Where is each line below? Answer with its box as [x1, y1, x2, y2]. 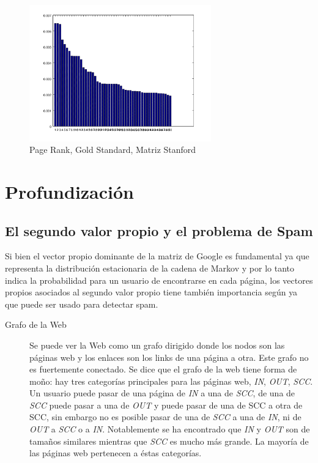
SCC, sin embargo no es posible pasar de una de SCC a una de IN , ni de [29, 410, 301, 423]
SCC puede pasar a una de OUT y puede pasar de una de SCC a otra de [29, 398, 303, 411]
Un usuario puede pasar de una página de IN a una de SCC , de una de [29, 387, 295, 399]
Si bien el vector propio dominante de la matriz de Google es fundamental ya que [5, 250, 309, 262]
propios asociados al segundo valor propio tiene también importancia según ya [5, 286, 298, 298]
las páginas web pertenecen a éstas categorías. [29, 446, 202, 459]
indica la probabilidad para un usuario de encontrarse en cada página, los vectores [5, 273, 313, 286]
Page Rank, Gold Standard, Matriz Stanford [29, 143, 196, 156]
